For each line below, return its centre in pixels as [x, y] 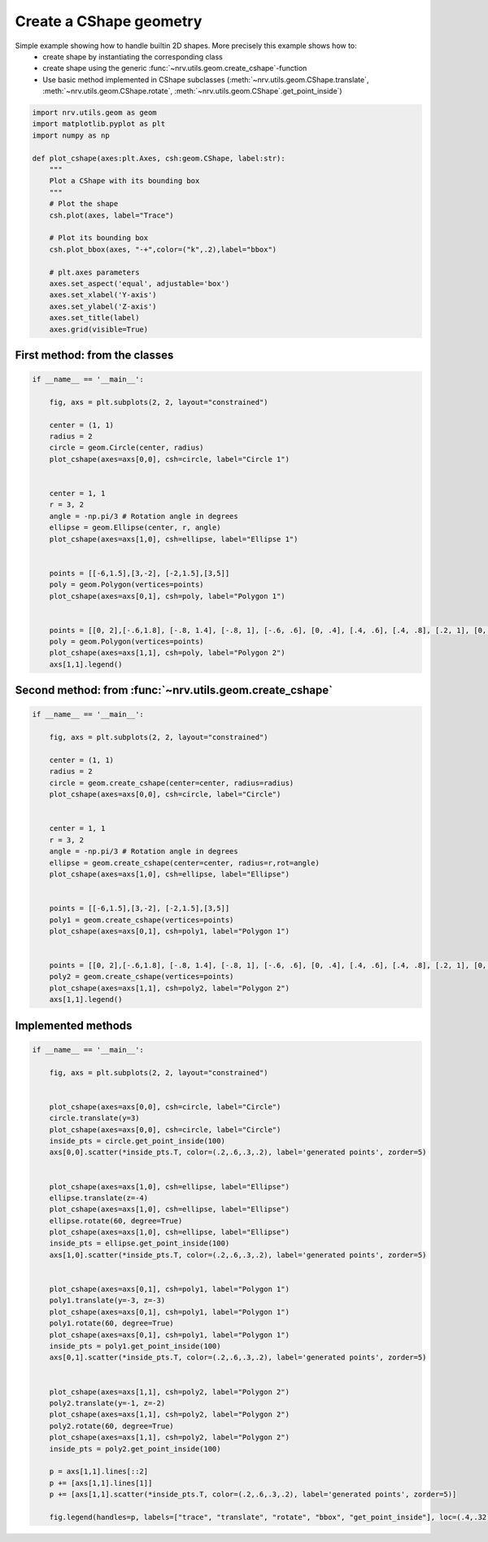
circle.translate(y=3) [94, 1118]
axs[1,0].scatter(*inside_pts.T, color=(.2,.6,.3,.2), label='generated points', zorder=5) [238, 1255]
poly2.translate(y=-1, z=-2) [107, 1403]
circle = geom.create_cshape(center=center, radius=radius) [172, 783]
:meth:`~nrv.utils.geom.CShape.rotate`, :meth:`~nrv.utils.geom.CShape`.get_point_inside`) [192, 91]
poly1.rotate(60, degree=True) [111, 1323]
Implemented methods [74, 1025]
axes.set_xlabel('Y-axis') [103, 295]
